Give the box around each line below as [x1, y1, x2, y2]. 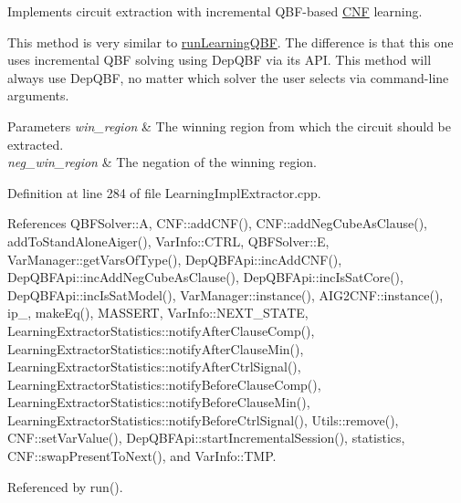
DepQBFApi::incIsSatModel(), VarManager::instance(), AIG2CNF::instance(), [7, 285, 444, 304]
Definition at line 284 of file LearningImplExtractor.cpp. [7, 183, 321, 202]
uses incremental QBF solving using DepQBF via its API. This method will [7, 50, 432, 69]
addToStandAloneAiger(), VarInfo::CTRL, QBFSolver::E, [7, 231, 330, 250]
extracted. [7, 134, 64, 153]
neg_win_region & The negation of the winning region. [7, 152, 317, 172]
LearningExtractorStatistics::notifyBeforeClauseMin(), [7, 393, 310, 412]
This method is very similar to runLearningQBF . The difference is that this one [7, 32, 454, 51]
